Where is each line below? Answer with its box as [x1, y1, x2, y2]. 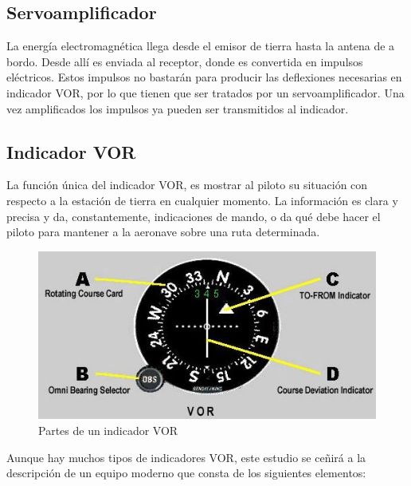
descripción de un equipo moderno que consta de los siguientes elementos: [6, 464, 366, 481]
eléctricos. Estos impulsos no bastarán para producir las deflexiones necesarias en [6, 69, 402, 85]
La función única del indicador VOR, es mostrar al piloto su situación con [6, 176, 368, 193]
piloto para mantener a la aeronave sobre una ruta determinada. [6, 223, 320, 240]
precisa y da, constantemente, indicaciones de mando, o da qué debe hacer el [6, 207, 381, 224]
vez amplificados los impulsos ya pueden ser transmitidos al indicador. [6, 100, 349, 117]
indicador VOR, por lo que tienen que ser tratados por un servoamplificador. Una [6, 84, 405, 101]
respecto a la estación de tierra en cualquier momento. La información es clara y [6, 192, 398, 208]
